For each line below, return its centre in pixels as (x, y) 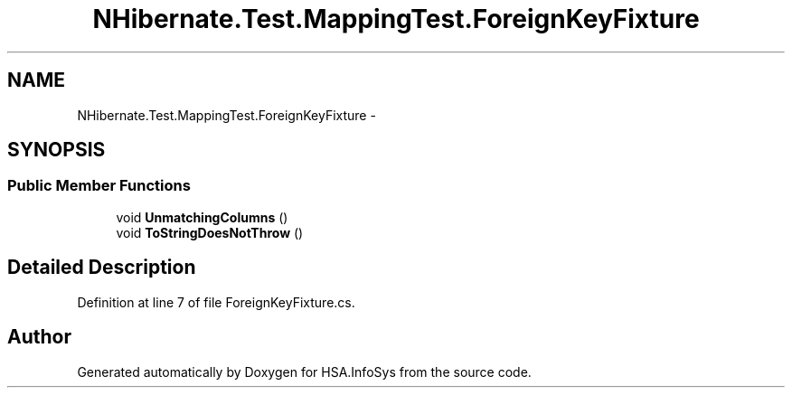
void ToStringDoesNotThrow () (210, 232)
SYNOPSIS (57, 150)
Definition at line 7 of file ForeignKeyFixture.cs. (216, 302)
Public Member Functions (99, 186)
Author (39, 337)
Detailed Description (102, 268)
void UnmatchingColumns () (202, 217)
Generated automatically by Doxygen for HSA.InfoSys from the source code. (304, 371)
